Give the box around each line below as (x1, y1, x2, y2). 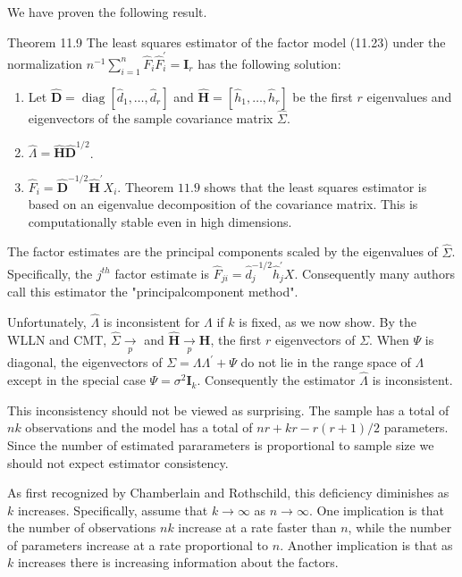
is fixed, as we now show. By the (239, 313, 416, 331)
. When (369, 330, 409, 348)
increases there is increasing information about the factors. (17, 553, 339, 572)
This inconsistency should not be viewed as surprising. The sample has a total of (7, 400, 449, 419)
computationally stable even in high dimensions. (28, 212, 292, 230)
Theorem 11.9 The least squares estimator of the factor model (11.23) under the (7, 32, 446, 51)
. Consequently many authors (294, 263, 455, 282)
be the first (292, 87, 353, 105)
